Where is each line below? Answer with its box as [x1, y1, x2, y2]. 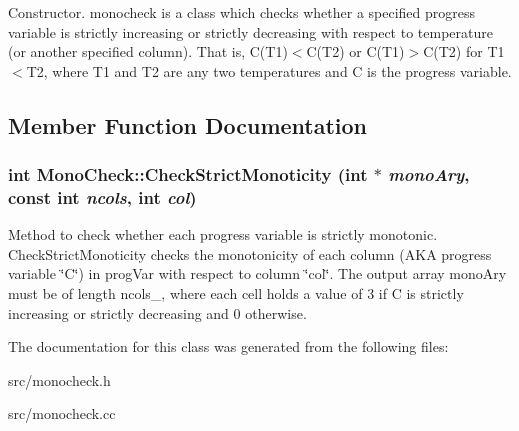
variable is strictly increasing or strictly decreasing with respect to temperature [8, 21, 493, 42]
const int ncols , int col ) [8, 185, 197, 209]
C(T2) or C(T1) [306, 41, 405, 62]
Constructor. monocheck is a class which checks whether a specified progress [8, 2, 476, 22]
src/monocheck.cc [8, 403, 116, 424]
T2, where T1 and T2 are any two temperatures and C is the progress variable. [26, 60, 512, 81]
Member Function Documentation [8, 109, 368, 140]
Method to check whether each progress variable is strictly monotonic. [8, 224, 438, 245]
